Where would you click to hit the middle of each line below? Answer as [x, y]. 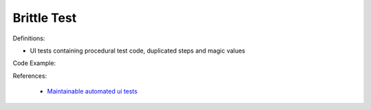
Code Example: [34, 63]
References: [30, 76]
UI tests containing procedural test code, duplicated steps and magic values [137, 51]
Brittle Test [45, 18]
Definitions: [29, 38]
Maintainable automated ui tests [92, 92]
